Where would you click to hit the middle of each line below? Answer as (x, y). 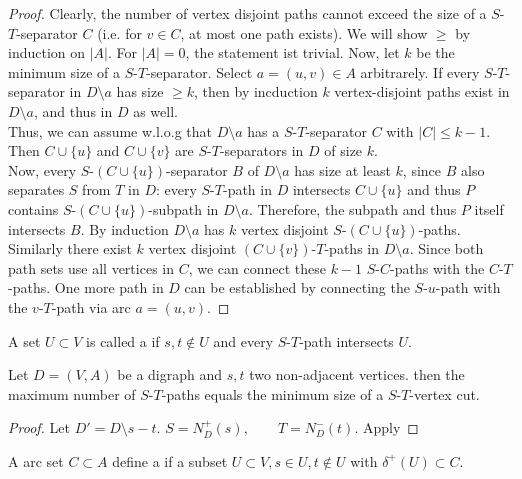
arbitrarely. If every (420, 71)
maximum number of (72, 393)
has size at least (342, 169)
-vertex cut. (444, 393)
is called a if (123, 340)
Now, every (42, 169)
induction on (47, 52)
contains (33, 208)
